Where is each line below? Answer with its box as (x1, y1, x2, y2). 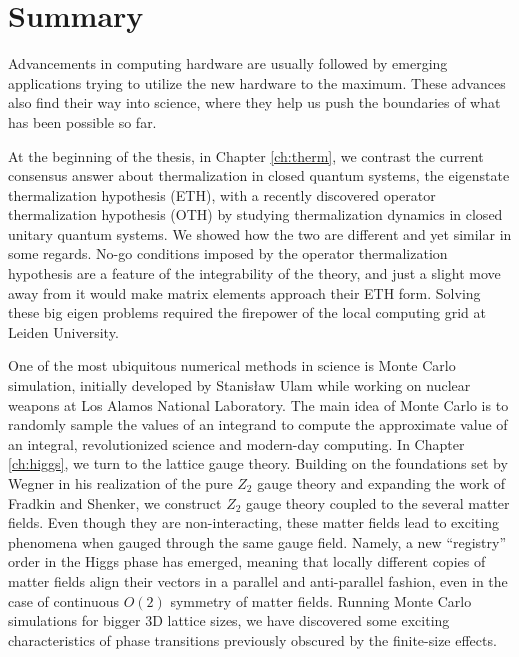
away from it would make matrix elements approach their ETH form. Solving (8, 282, 481, 303)
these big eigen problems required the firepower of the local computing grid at (8, 302, 486, 323)
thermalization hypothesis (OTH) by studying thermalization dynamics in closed (8, 204, 503, 225)
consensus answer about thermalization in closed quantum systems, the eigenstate (8, 165, 510, 186)
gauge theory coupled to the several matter (246, 492, 510, 513)
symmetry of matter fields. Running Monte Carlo (170, 590, 472, 611)
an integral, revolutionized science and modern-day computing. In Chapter (8, 433, 465, 454)
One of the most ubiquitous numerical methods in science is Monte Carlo (8, 355, 456, 376)
